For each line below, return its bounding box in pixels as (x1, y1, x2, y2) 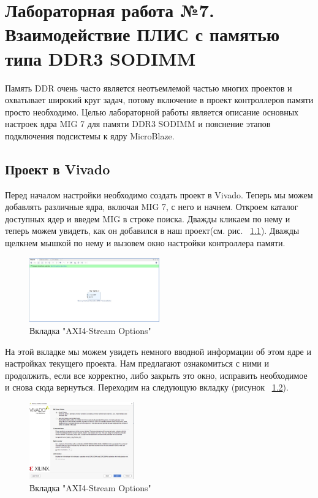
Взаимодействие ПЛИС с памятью (5, 21, 280, 47)
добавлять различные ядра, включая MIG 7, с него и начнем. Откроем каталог (5, 200, 298, 213)
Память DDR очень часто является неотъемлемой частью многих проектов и (5, 81, 292, 94)
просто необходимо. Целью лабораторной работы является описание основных (5, 105, 299, 118)
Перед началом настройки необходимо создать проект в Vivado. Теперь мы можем (5, 188, 313, 201)
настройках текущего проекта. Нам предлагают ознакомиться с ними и (5, 357, 270, 370)
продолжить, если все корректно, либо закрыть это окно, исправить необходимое (5, 368, 308, 381)
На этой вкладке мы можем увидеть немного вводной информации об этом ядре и (5, 344, 311, 357)
